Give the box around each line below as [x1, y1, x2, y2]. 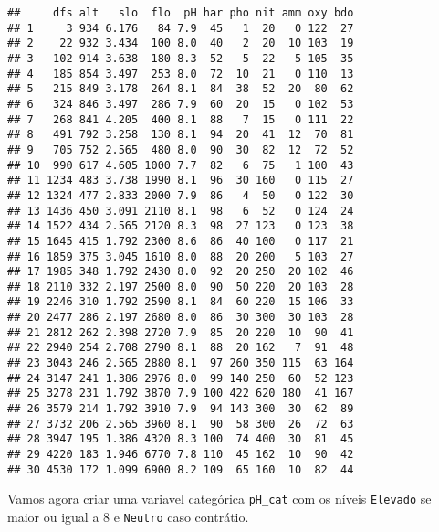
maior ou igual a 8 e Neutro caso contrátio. [7, 507, 249, 526]
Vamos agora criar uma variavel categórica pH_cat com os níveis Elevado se [7, 489, 432, 508]
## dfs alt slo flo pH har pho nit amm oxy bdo [7, 6, 354, 19]
